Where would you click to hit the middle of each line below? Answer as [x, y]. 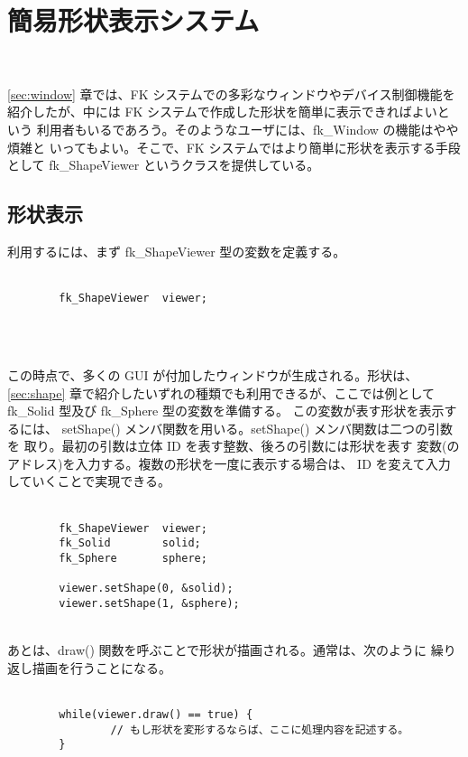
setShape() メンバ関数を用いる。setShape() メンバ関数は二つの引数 [257, 428]
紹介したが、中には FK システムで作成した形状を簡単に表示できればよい [222, 112]
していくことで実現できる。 [89, 481]
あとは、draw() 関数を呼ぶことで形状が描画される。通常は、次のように [217, 650]
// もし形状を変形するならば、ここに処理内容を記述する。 [260, 729]
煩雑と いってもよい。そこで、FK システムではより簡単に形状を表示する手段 [234, 147]
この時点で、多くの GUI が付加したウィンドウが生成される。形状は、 [213, 374]
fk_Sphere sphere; [133, 558]
